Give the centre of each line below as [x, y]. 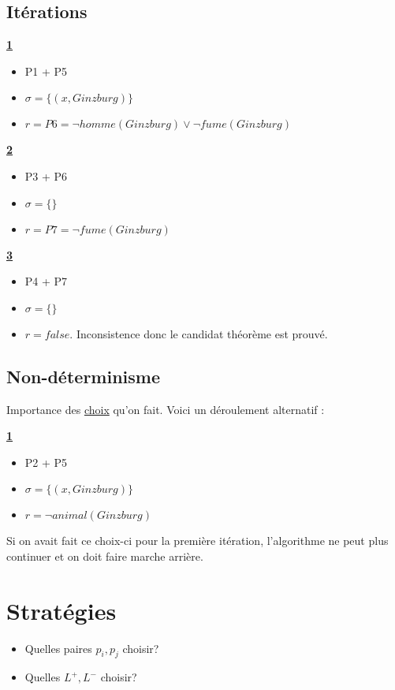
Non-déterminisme [83, 376]
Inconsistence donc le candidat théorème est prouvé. [202, 333]
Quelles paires [58, 648]
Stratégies [61, 610]
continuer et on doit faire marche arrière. [105, 556]
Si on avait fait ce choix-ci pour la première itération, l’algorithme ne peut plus [197, 541]
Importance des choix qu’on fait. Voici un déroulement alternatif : [166, 409]
